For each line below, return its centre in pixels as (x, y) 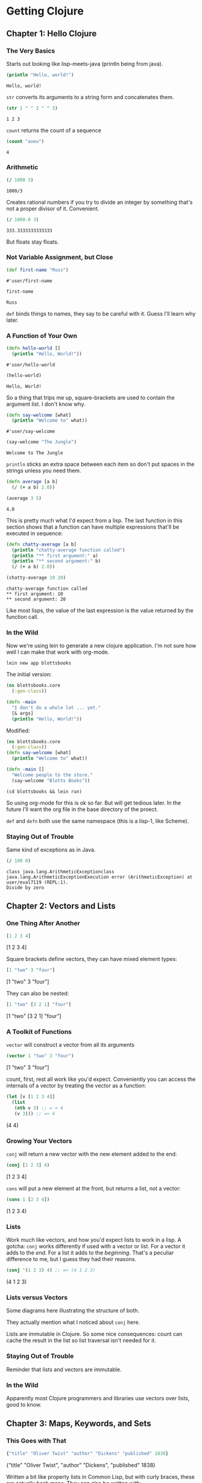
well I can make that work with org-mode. (58, 652)
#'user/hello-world (31, 365)
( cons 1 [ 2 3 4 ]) (28, 1200)
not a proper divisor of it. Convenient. (53, 208)
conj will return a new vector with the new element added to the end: (92, 1154)
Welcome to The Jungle (35, 453)
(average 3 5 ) (24, 498)
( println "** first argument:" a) (55, 556)
